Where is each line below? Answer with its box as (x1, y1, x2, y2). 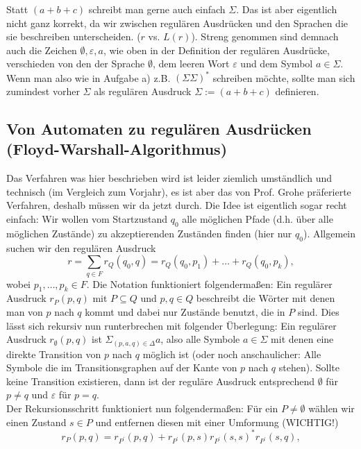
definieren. (275, 84, 319, 99)
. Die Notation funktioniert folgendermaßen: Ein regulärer (86, 276, 333, 291)
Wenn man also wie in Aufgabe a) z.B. (6, 70, 171, 85)
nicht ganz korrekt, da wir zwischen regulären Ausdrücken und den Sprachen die (6, 15, 348, 30)
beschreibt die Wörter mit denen (196, 291, 335, 305)
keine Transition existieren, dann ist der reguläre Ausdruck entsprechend (6, 373, 315, 388)
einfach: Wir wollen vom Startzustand (6, 212, 167, 226)
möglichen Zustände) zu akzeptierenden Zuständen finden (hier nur (6, 226, 292, 240)
